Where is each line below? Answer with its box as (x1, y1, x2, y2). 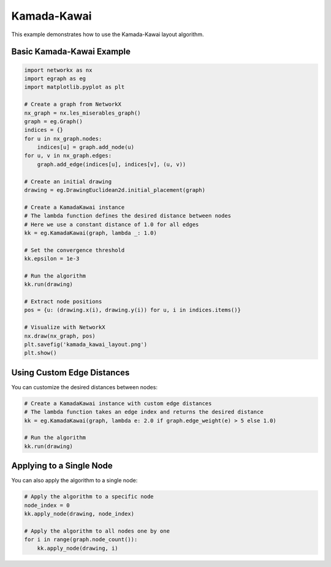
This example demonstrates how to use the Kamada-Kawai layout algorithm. (11, 31, 204, 38)
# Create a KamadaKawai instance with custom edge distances (24, 400, 212, 407)
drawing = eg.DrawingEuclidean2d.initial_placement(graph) (24, 187, 205, 194)
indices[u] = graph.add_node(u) (37, 144, 135, 151)
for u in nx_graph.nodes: (24, 135, 102, 142)
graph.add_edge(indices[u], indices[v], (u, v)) (37, 161, 186, 168)
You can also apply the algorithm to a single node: (11, 477, 138, 484)
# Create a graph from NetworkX (24, 101, 122, 108)
